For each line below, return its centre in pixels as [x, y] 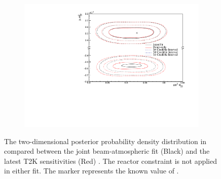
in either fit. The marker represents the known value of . [91, 171]
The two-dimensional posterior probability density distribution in [105, 141]
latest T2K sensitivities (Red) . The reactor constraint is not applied [110, 161]
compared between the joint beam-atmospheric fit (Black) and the [107, 151]
